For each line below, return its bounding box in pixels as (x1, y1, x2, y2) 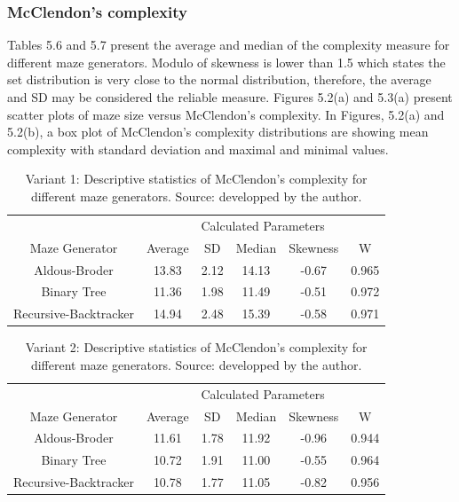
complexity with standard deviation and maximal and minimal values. (7, 139, 389, 158)
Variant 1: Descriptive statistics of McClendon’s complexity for (25, 169, 368, 188)
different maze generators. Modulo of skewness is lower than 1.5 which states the (7, 52, 446, 71)
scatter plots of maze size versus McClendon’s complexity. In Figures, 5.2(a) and (7, 105, 445, 123)
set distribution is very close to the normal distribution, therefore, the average (7, 70, 431, 89)
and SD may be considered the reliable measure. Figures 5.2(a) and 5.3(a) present (7, 88, 453, 106)
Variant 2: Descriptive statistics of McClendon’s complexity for (25, 338, 368, 357)
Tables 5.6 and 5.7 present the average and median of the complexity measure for (7, 35, 450, 54)
